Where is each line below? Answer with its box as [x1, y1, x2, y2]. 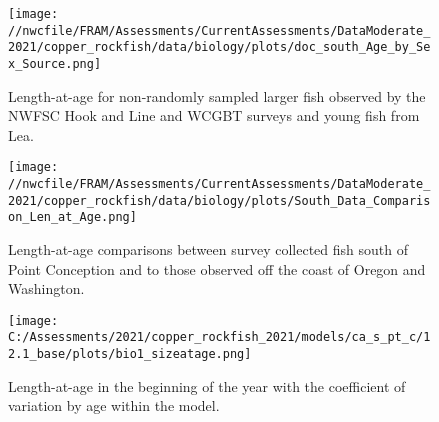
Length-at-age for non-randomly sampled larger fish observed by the [8, 85, 426, 106]
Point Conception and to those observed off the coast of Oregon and [8, 258, 426, 279]
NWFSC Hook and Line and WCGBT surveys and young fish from [8, 105, 420, 126]
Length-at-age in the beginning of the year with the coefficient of [8, 375, 406, 396]
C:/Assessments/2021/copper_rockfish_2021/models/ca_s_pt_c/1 [8, 330, 431, 345]
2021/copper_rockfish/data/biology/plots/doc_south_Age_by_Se [8, 40, 431, 55]
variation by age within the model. [8, 395, 220, 416]
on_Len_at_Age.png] [8, 210, 137, 225]
